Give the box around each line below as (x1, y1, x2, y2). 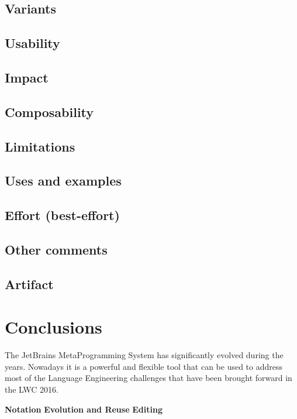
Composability (5, 102, 94, 121)
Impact (5, 68, 49, 86)
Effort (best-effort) (5, 206, 120, 224)
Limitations (5, 137, 75, 155)
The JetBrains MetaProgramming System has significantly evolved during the (5, 349, 284, 361)
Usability (5, 34, 60, 52)
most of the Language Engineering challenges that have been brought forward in (5, 372, 292, 384)
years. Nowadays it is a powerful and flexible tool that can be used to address (5, 360, 283, 372)
